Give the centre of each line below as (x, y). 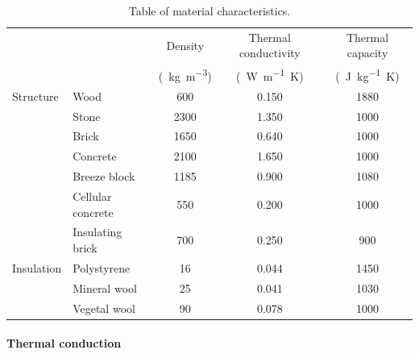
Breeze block (104, 176)
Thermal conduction (64, 343)
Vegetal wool (104, 308)
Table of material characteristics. (209, 10)
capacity (367, 53)
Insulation (37, 267)
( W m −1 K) (270, 75)
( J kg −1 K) (367, 75)
